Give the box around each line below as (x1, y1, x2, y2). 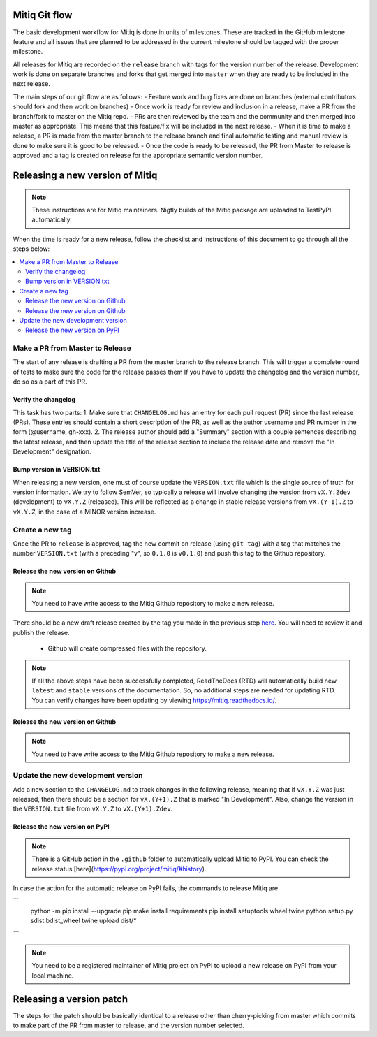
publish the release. (13, 628, 70, 637)
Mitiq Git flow (13, 9, 73, 21)
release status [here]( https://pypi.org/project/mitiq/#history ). (31, 864, 207, 873)
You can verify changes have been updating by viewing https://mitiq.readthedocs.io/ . (31, 696, 277, 704)
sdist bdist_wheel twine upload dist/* (30, 916, 137, 925)
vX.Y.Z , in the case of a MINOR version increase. (13, 507, 156, 516)
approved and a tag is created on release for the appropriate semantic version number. (13, 151, 263, 160)
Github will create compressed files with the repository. (47, 644, 207, 653)
